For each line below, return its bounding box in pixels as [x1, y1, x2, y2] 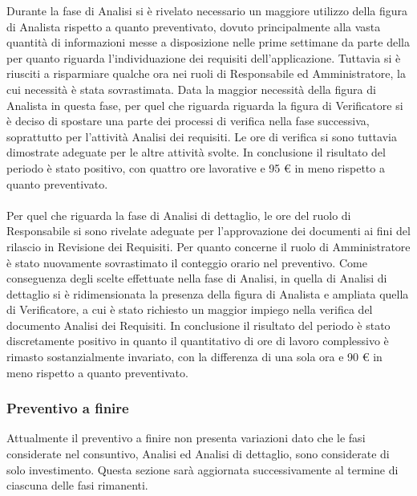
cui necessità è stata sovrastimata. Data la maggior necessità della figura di [6, 80, 376, 97]
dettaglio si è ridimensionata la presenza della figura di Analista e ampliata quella [6, 285, 409, 302]
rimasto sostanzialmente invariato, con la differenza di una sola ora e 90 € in [6, 348, 383, 365]
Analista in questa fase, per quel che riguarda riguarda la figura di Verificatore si [6, 96, 403, 113]
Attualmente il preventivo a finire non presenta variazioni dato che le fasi [6, 429, 366, 446]
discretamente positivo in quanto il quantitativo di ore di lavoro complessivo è [6, 332, 389, 349]
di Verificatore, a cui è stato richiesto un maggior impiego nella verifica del [6, 301, 373, 318]
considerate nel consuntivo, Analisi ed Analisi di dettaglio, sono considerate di [6, 445, 390, 462]
